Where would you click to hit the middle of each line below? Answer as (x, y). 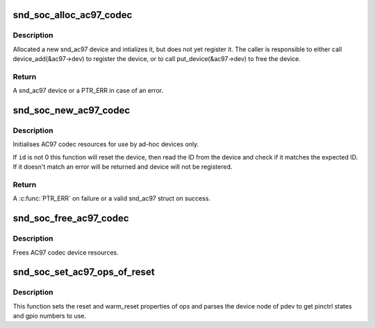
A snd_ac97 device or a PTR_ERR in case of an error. (88, 91)
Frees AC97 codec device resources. (66, 252)
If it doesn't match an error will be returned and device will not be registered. (123, 167)
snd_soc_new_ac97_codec (72, 111)
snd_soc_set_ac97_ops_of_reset (84, 272)
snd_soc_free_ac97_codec (71, 218)
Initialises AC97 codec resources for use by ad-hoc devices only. (106, 144)
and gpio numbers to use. (50, 316)
